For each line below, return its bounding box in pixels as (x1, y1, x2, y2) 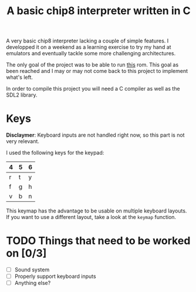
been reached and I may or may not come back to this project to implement (6, 68, 188, 75)
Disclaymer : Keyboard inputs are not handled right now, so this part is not (6, 131, 185, 139)
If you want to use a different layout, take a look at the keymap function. (6, 214, 177, 221)
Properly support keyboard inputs (14, 273, 96, 280)
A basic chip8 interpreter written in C (6, 4, 191, 18)
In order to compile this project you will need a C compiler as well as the (6, 85, 180, 92)
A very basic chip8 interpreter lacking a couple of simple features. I (6, 37, 169, 45)
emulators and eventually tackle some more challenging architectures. (6, 50, 176, 57)
